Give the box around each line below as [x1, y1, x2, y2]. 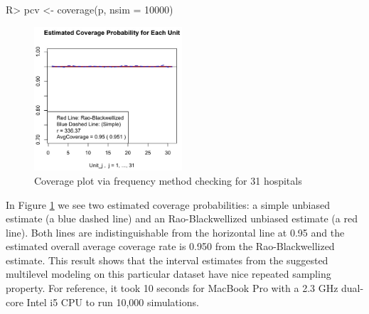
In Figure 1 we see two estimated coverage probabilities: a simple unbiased [6, 197, 331, 212]
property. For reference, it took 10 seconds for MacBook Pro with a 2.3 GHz [6, 281, 338, 296]
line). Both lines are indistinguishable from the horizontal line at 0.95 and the [6, 224, 345, 239]
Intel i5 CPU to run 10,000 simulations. [26, 294, 199, 309]
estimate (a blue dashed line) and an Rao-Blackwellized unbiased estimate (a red [6, 211, 358, 226]
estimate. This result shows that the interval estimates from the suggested [6, 252, 328, 267]
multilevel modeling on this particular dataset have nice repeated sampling [6, 266, 331, 281]
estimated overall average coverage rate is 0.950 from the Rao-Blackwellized [6, 239, 335, 254]
